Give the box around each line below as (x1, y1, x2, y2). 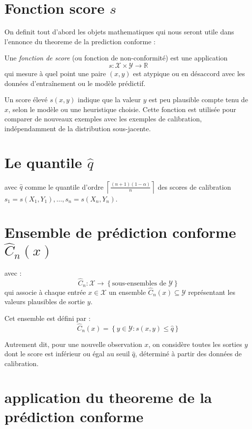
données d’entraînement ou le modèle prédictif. (4, 78, 146, 88)
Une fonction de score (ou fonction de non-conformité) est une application (4, 53, 228, 63)
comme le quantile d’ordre (25, 181, 104, 192)
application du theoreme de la (4, 387, 212, 407)
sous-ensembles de (112, 280, 166, 287)
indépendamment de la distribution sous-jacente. (4, 123, 151, 133)
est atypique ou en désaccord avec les (133, 68, 245, 78)
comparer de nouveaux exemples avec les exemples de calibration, (4, 114, 202, 124)
